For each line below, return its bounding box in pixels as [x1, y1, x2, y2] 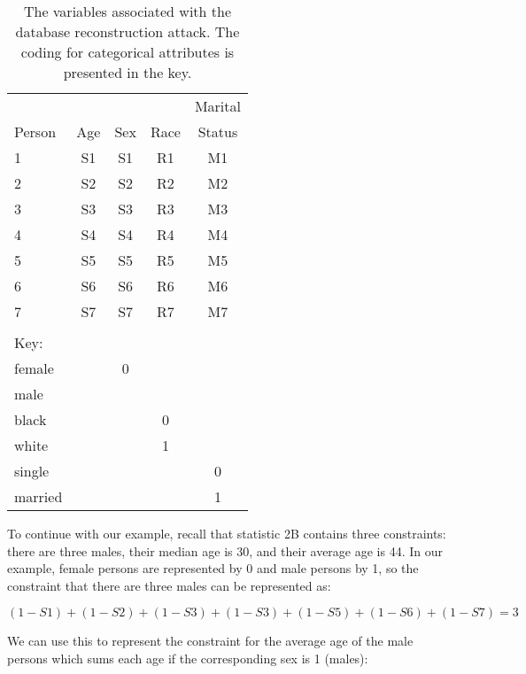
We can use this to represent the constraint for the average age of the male [7, 631, 414, 650]
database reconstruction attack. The [15, 21, 240, 42]
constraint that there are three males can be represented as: [7, 576, 331, 594]
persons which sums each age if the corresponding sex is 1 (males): [7, 648, 368, 667]
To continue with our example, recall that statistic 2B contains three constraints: [7, 524, 446, 542]
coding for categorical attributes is [20, 42, 235, 62]
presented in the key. [63, 62, 192, 82]
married [14, 486, 63, 507]
